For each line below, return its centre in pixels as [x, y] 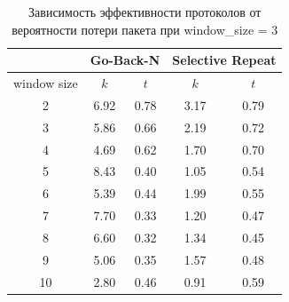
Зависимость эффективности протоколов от [145, 12]
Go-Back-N [125, 60]
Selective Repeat [224, 60]
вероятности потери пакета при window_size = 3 [145, 29]
